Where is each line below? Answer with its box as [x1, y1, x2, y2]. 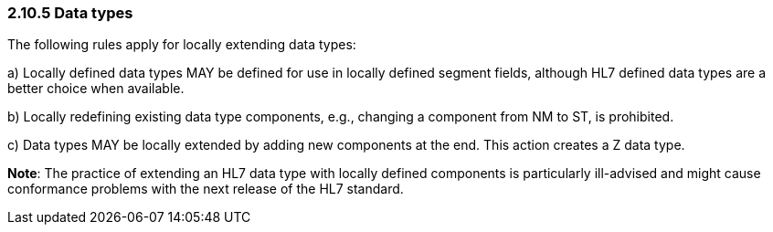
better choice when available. [7, 80, 185, 97]
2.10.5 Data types [7, 4, 133, 22]
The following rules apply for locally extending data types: [7, 37, 356, 53]
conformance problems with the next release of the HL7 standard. [7, 181, 404, 197]
